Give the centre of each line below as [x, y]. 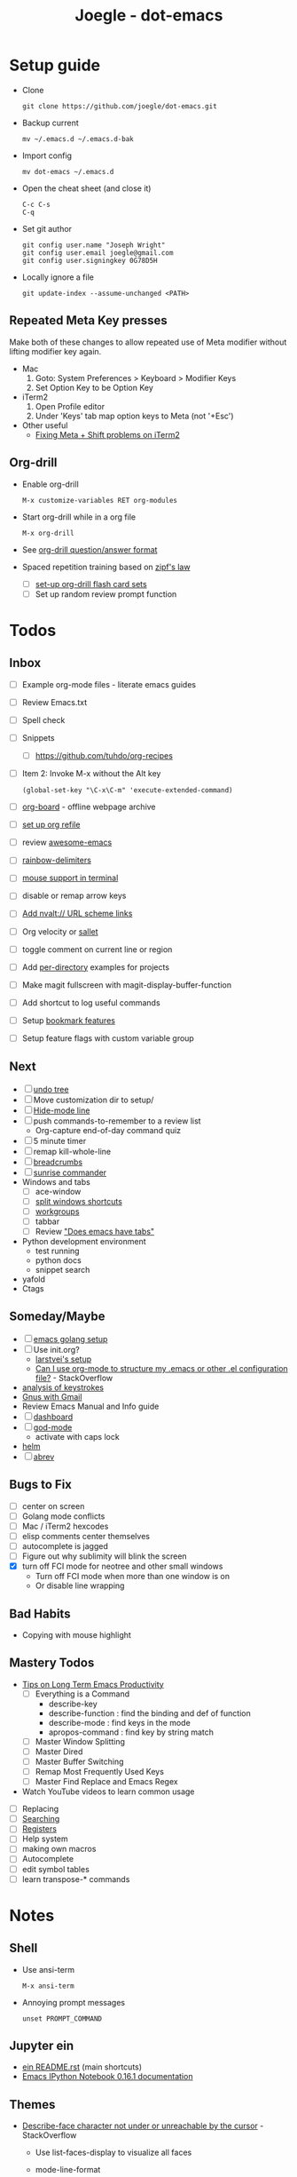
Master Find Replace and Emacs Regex [107, 1782]
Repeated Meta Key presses [89, 321]
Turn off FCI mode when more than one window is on [133, 1577]
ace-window [58, 1191]
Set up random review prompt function [106, 594]
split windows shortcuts [78, 1201]
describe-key [73, 1704]
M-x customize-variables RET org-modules [99, 500]
